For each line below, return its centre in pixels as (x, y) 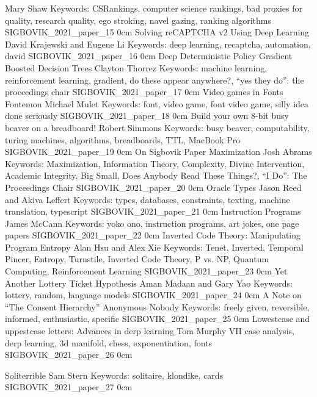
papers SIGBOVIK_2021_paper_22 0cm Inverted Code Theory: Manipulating (153, 235)
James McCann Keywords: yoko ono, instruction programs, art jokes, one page (152, 223)
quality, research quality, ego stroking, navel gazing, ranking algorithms (138, 20)
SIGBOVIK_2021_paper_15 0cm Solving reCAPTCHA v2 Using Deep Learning (157, 32)
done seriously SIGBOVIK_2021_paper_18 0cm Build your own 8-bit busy (147, 116)
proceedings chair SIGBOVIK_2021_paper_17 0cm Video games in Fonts (144, 92)
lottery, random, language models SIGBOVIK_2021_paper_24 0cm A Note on (153, 295)
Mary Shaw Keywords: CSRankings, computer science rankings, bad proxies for (154, 8)
